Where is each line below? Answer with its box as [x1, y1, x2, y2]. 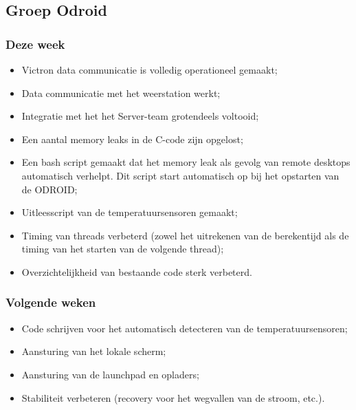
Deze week [5, 35, 65, 52]
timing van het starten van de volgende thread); [21, 241, 224, 256]
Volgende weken [5, 294, 96, 311]
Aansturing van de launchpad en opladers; [21, 367, 199, 381]
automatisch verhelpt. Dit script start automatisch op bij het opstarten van [21, 168, 340, 182]
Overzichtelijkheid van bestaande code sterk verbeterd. [21, 264, 252, 279]
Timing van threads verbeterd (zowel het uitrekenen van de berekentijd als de [21, 228, 349, 242]
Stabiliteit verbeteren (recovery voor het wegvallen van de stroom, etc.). [21, 390, 325, 404]
